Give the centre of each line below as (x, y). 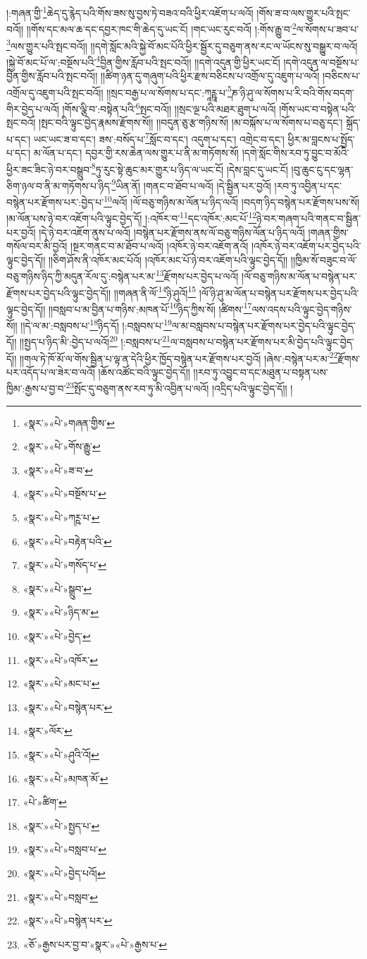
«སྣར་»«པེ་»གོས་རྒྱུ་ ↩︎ (62, 446)
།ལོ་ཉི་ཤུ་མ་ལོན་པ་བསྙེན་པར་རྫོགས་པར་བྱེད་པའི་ (279, 292)
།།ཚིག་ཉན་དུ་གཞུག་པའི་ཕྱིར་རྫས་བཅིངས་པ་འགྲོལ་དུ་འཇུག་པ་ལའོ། (210, 76)
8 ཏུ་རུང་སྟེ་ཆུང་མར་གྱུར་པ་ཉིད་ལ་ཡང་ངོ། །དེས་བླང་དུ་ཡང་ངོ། (189, 168)
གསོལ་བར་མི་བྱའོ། (37, 246)
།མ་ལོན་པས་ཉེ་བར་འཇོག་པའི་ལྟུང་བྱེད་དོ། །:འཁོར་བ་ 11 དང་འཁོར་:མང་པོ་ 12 (132, 217)
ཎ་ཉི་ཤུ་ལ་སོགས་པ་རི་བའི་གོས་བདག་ (293, 92)
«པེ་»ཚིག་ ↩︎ (45, 802)
